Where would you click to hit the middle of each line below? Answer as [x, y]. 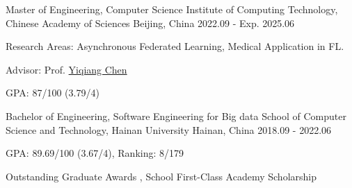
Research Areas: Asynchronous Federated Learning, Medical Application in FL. [175, 46]
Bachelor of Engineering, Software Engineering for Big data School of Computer [176, 116]
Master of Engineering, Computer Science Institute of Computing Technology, [172, 9]
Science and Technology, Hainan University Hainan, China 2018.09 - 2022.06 [169, 129]
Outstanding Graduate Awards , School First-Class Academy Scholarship [161, 176]
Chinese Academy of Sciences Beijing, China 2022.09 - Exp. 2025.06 [150, 23]
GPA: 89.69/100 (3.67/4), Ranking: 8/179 [95, 153]
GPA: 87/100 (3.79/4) [53, 93]
